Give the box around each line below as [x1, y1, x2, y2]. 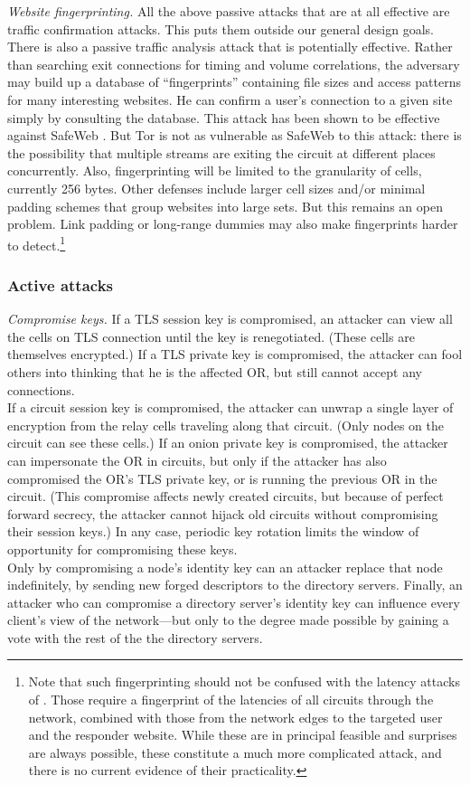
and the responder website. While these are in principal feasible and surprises [28, 725, 457, 744]
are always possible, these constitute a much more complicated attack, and [28, 742, 442, 761]
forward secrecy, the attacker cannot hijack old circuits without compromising [7, 504, 438, 523]
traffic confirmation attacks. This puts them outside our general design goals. [7, 19, 434, 38]
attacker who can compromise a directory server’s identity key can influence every [7, 592, 460, 611]
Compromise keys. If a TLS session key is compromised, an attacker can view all [7, 309, 453, 328]
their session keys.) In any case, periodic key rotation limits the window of [7, 522, 419, 541]
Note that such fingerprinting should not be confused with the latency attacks [28, 672, 460, 691]
